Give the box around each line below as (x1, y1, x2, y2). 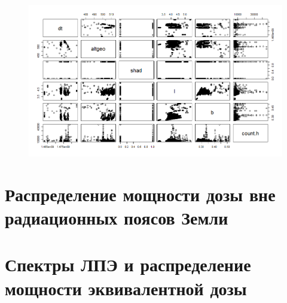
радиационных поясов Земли (5, 205, 228, 229)
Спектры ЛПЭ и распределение (5, 252, 251, 277)
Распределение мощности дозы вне (5, 181, 276, 206)
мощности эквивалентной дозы (5, 275, 247, 300)
